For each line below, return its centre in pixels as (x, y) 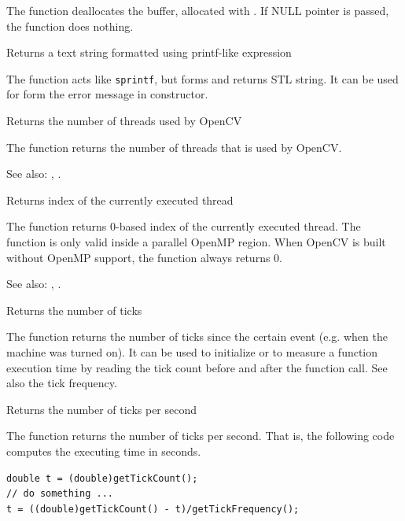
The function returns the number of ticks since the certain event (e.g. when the (197, 336)
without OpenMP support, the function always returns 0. (144, 257)
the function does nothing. (70, 26)
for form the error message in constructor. (107, 94)
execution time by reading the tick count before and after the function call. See (197, 367)
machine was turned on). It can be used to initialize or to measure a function (192, 351)
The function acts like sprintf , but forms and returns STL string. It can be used (202, 78)
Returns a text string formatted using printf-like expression (149, 52)
